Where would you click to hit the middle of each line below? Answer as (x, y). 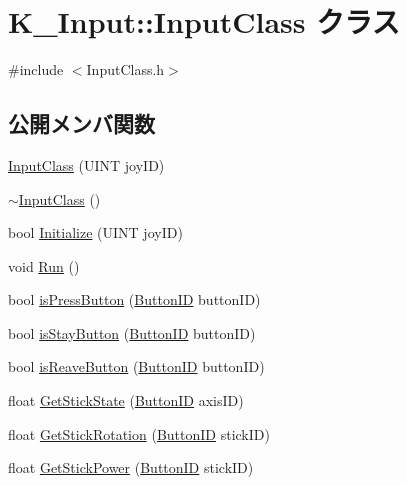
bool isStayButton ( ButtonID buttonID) (132, 332)
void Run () (44, 265)
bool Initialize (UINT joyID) (95, 232)
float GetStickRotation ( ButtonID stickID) (139, 433)
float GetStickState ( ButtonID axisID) (126, 400)
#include (36, 69)
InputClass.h (125, 69)
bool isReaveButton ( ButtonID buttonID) (136, 366)
